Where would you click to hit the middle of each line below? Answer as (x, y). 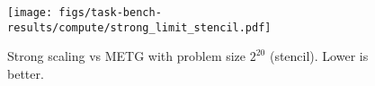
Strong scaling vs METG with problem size (127, 56)
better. (26, 73)
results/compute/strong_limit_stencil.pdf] (139, 27)
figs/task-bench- (110, 13)
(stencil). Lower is (319, 56)
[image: (30, 13)
